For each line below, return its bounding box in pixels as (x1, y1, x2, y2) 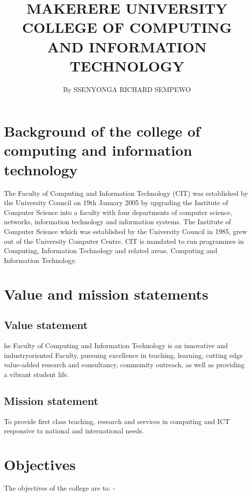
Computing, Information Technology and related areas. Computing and (4, 245, 217, 256)
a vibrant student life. (4, 369, 69, 379)
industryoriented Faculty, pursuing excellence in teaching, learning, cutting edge (4, 350, 243, 360)
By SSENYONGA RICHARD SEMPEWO (63, 84, 191, 94)
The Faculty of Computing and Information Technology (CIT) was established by (4, 188, 248, 198)
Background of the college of (4, 121, 200, 141)
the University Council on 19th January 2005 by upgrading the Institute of (4, 197, 229, 208)
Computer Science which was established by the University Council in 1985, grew (4, 226, 247, 236)
